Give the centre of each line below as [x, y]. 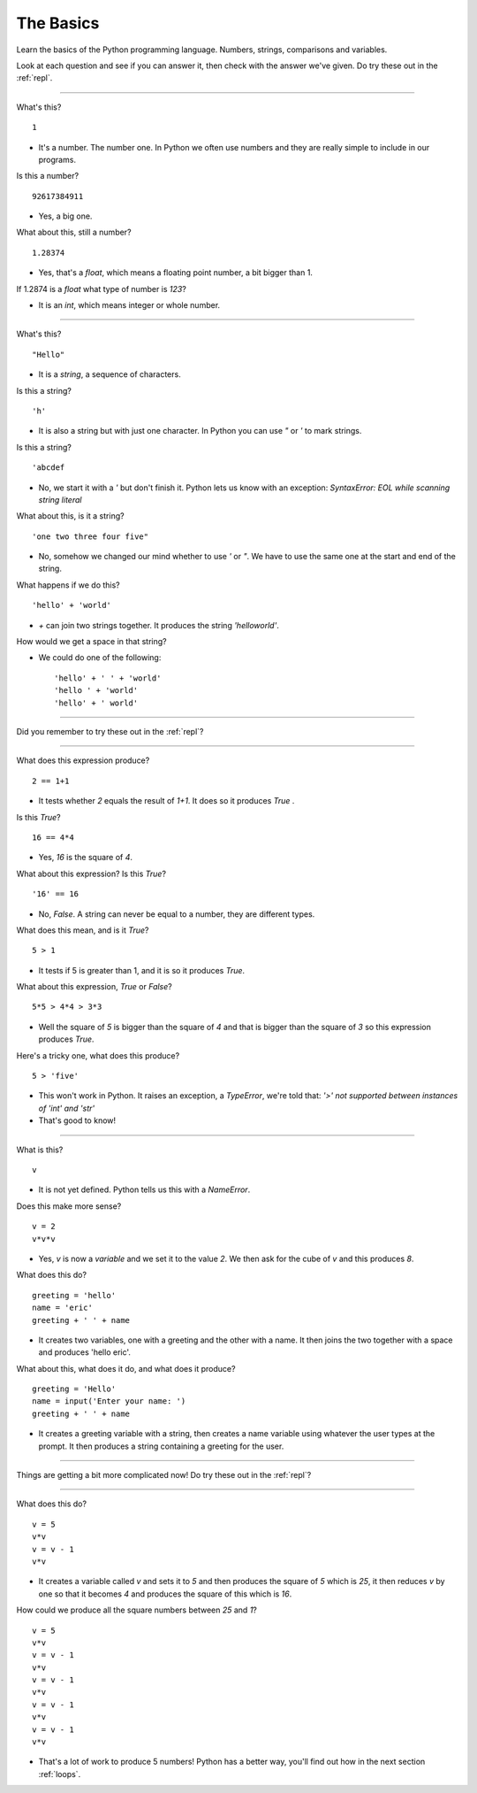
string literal [60, 499]
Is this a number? [48, 176]
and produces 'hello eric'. [85, 1352]
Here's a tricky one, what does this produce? [98, 1055]
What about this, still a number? [74, 232]
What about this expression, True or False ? [94, 987]
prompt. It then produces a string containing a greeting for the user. [161, 1446]
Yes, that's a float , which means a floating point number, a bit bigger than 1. [176, 273]
